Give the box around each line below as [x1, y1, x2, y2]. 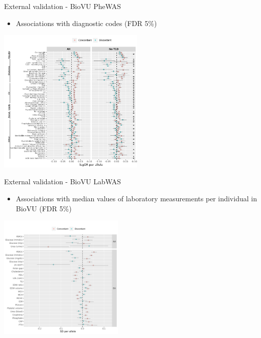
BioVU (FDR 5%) [16, 203, 72, 213]
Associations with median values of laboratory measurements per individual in [16, 193, 257, 203]
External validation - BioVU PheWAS [4, 1, 121, 11]
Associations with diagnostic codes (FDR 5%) [16, 18, 157, 28]
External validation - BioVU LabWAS [4, 176, 121, 187]
